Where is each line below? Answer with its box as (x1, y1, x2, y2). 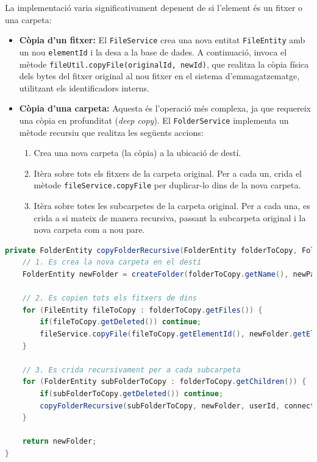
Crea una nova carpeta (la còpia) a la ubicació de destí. (34, 146, 241, 159)
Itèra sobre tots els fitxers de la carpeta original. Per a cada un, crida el (34, 166, 302, 179)
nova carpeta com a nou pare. (34, 223, 145, 236)
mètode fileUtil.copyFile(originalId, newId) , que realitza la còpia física (19, 57, 309, 70)
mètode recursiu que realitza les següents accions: (19, 126, 204, 138)
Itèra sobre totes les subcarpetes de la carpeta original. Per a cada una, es (34, 199, 310, 212)
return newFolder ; (22, 437, 97, 446)
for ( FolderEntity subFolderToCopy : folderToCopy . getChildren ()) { (22, 377, 307, 386)
